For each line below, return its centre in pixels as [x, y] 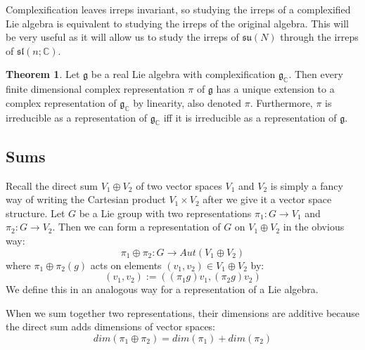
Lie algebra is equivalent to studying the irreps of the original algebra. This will [177, 23]
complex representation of [61, 102]
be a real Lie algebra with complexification [183, 74]
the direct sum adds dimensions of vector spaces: [111, 326]
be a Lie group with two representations [165, 213]
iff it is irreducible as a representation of [250, 117]
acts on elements [126, 265]
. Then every [316, 74]
